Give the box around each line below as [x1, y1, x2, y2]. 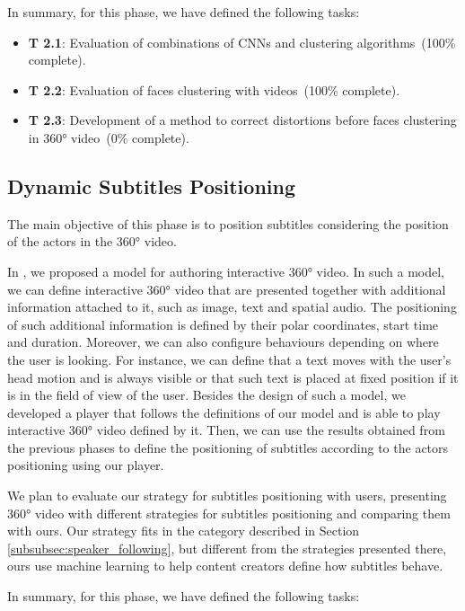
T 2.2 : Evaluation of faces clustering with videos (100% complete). [28, 80, 400, 99]
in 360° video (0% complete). [28, 128, 189, 146]
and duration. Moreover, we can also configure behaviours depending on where [7, 332, 439, 351]
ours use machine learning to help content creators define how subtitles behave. [7, 556, 443, 575]
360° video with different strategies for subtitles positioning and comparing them [7, 503, 451, 522]
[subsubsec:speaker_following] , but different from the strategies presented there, [7, 538, 447, 557]
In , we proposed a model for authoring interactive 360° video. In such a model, [7, 261, 445, 280]
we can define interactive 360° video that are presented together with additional [7, 279, 446, 298]
